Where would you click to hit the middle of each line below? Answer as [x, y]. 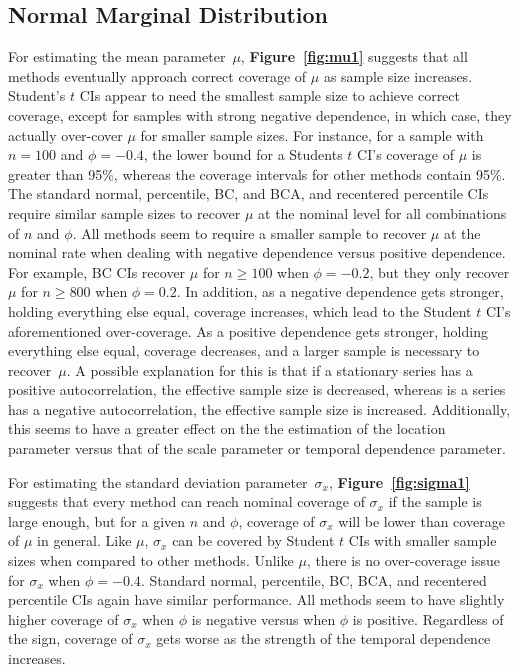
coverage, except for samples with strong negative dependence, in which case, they [260, 114]
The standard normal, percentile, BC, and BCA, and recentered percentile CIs [248, 193]
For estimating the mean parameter [117, 56]
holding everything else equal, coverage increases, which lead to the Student [240, 310]
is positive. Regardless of [428, 618]
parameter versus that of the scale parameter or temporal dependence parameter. [257, 448]
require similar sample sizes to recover [124, 212]
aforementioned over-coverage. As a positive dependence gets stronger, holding [248, 330]
